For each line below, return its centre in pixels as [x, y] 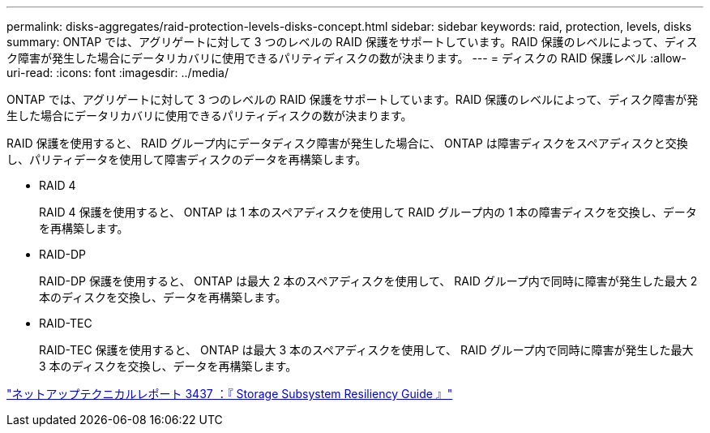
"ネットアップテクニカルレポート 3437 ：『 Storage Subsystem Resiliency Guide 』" [230, 394]
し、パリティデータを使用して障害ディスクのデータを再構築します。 [187, 159]
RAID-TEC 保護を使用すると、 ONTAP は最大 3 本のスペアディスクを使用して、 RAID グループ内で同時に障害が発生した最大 [366, 350]
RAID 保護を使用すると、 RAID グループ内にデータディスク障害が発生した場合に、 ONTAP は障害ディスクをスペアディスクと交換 [347, 143]
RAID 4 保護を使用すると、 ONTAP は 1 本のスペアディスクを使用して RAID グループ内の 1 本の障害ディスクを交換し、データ [368, 212]
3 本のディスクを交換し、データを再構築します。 [168, 366]
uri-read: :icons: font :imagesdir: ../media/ [118, 73]
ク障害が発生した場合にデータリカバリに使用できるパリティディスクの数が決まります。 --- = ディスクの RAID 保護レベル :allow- [346, 58]
